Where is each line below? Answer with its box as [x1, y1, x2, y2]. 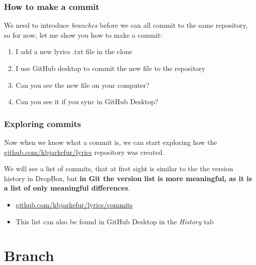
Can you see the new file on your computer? [15, 79, 150, 90]
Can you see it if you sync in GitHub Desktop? [15, 96, 158, 107]
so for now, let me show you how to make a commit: [4, 29, 162, 40]
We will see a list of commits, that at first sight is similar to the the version [4, 163, 233, 174]
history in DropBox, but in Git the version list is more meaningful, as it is [4, 173, 252, 183]
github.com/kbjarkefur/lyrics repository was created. [4, 146, 164, 157]
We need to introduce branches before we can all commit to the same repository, [4, 20, 248, 30]
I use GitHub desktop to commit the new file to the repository [15, 63, 205, 73]
